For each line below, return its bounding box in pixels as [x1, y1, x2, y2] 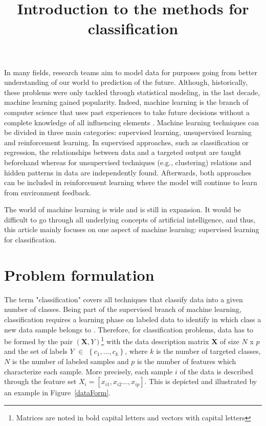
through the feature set [4, 376, 77, 387]
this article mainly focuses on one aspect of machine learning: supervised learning [4, 224, 259, 235]
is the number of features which [137, 356, 236, 366]
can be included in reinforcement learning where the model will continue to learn [4, 177, 257, 188]
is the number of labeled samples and [12, 356, 129, 366]
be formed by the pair [4, 335, 73, 346]
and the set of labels [4, 346, 68, 356]
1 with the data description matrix [101, 334, 209, 346]
